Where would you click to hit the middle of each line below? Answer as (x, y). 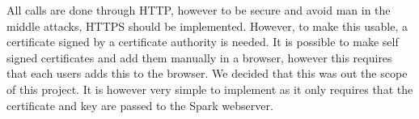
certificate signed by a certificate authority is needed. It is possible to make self (203, 42)
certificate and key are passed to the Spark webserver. (140, 105)
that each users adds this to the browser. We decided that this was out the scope (207, 73)
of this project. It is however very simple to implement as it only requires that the (210, 89)
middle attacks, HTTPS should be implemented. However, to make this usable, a (207, 25)
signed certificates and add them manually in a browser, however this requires (199, 57)
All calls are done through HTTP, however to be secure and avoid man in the (199, 10)
